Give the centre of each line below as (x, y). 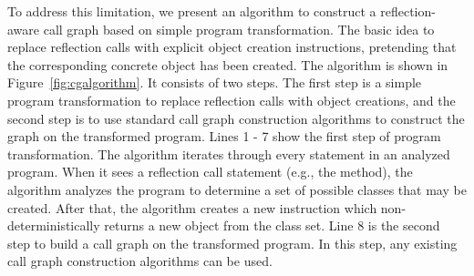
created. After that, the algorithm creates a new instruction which (192, 207)
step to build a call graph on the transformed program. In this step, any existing (232, 243)
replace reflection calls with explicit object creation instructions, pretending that (232, 47)
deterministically (54, 225)
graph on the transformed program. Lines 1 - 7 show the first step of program (224, 136)
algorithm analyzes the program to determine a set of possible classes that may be (237, 189)
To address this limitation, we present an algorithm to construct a (192, 11)
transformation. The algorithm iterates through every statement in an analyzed (229, 153)
